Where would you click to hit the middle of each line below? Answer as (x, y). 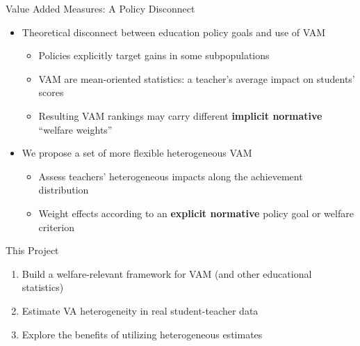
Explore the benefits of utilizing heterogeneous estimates (142, 334)
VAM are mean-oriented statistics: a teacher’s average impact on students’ (197, 78)
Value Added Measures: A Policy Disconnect (100, 8)
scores (51, 92)
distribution (64, 190)
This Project (32, 250)
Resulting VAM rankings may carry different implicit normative (180, 115)
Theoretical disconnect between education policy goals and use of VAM (173, 32)
